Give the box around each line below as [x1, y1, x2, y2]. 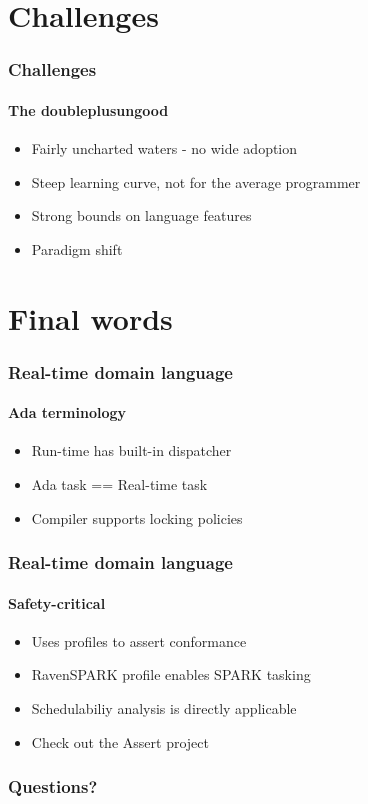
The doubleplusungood [8, 99, 169, 120]
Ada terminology [8, 402, 127, 423]
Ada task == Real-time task [31, 474, 208, 494]
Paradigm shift [31, 238, 123, 259]
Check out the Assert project [31, 731, 209, 752]
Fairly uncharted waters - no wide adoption [31, 138, 298, 159]
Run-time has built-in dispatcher [31, 440, 232, 461]
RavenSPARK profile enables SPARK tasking [31, 664, 311, 685]
